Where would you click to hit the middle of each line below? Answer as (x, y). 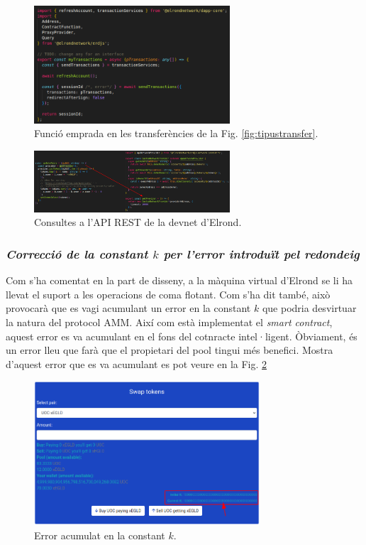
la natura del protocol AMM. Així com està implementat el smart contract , (169, 322)
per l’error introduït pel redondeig (261, 254)
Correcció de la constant (77, 254)
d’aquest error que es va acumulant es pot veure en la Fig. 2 (137, 363)
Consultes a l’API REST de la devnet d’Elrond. (138, 222)
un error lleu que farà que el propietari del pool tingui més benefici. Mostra (170, 350)
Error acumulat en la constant (100, 535)
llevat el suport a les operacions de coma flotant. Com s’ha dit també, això (168, 294)
